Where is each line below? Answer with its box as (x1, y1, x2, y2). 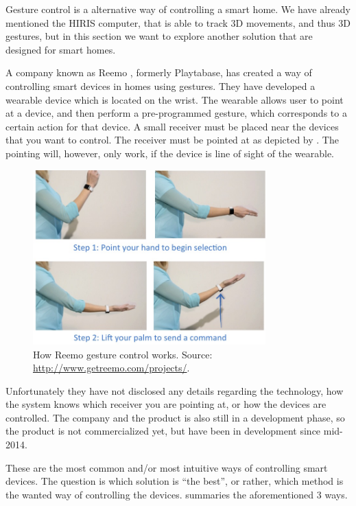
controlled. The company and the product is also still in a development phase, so (5, 410, 345, 424)
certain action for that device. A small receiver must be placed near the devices (5, 119, 339, 133)
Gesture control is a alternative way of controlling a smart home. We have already (5, 2, 351, 16)
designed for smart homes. (5, 42, 116, 56)
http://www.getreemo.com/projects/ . (33, 360, 190, 375)
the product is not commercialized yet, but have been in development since (5, 424, 321, 438)
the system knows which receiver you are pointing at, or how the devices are (5, 397, 327, 411)
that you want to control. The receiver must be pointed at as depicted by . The (5, 133, 339, 147)
